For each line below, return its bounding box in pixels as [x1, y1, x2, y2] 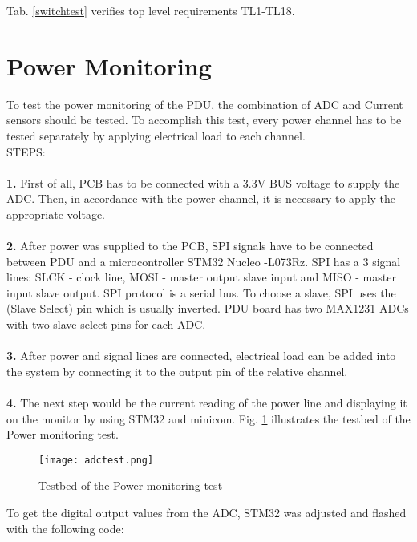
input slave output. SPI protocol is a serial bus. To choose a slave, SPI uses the [6, 284, 396, 301]
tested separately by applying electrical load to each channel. [6, 127, 306, 144]
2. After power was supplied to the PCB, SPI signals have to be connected [6, 237, 374, 254]
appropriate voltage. [6, 205, 105, 222]
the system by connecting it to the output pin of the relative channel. [6, 362, 348, 379]
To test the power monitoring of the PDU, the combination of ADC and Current [6, 95, 403, 112]
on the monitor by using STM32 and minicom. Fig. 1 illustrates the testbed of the [6, 410, 411, 427]
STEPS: [6, 143, 46, 160]
